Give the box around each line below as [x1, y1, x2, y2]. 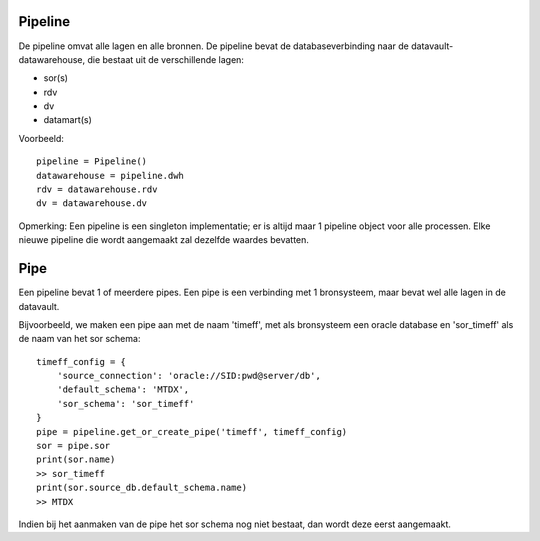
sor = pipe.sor [36, 440, 111, 452]
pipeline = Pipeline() [36, 156, 148, 167]
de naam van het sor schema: [18, 333, 141, 345]
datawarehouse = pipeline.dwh [36, 170, 185, 181]
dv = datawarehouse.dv [36, 198, 148, 209]
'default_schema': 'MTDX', [56, 384, 190, 395]
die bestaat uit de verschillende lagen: [86, 53, 245, 65]
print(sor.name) [36, 454, 116, 465]
